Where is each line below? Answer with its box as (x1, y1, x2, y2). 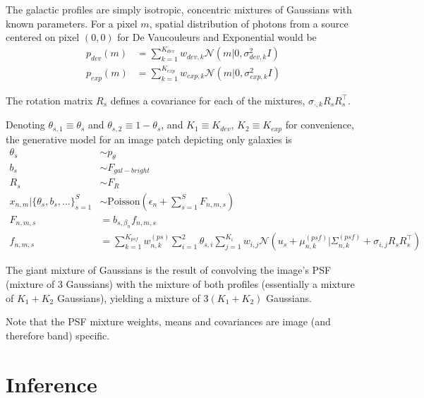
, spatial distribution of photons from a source (149, 16, 349, 30)
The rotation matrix (6, 92, 93, 107)
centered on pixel (6, 30, 80, 44)
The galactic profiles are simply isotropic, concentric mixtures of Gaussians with (6, 2, 352, 16)
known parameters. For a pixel (6, 16, 138, 30)
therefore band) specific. (6, 327, 110, 342)
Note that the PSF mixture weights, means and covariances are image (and (6, 314, 331, 329)
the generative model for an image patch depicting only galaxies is (6, 131, 292, 146)
